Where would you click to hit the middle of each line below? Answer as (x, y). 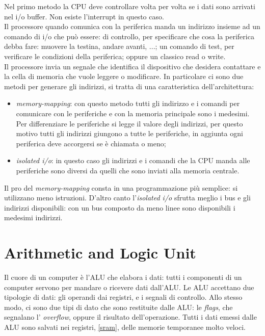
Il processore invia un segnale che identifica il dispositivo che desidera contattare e (132, 66)
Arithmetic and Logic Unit (100, 253)
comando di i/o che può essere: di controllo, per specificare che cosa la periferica (129, 36)
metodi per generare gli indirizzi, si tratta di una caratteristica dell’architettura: (129, 86)
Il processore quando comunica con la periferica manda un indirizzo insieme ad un (132, 26)
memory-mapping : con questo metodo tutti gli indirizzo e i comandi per (128, 103)
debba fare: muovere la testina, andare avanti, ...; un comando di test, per (119, 46)
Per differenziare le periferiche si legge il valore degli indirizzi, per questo (129, 123)
